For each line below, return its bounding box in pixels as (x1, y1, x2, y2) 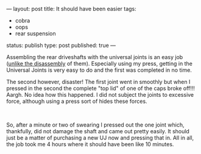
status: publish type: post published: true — (6, 42, 116, 49)
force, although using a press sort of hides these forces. (6, 97, 147, 105)
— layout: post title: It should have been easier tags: (6, 5, 137, 12)
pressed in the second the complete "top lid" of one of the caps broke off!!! (6, 85, 195, 92)
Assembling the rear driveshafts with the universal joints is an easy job (6, 54, 183, 60)
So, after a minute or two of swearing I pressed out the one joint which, (6, 121, 185, 128)
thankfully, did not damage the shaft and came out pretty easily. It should (6, 128, 190, 135)
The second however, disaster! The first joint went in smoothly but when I (6, 79, 191, 85)
